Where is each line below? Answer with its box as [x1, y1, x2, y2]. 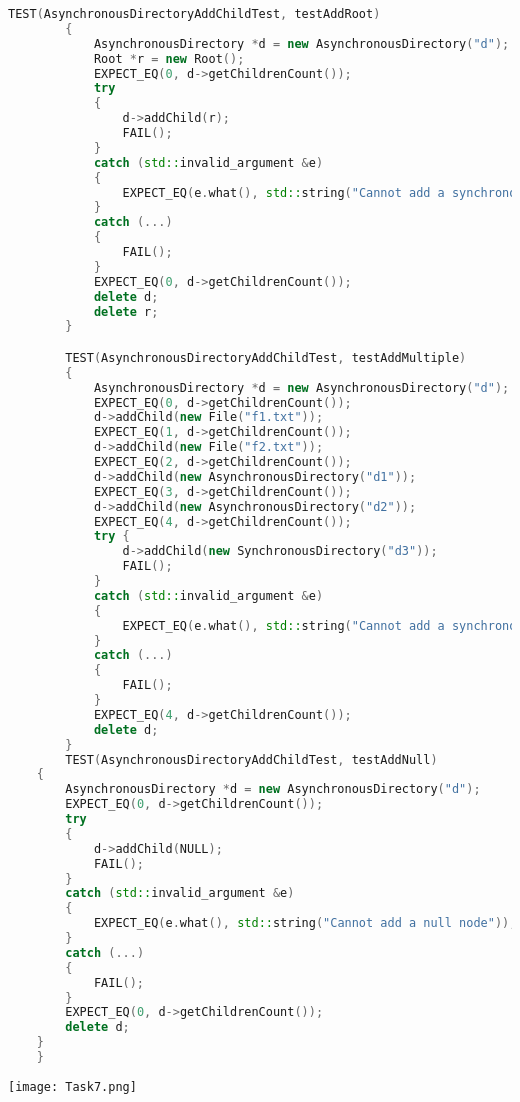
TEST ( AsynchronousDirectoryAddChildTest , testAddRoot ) [8, 7, 381, 21]
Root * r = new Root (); [93, 51, 245, 66]
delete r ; [93, 304, 159, 319]
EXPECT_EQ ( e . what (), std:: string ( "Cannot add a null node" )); [93, 916, 517, 931]
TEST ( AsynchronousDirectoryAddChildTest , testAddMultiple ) [65, 350, 467, 365]
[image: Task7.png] [8, 1079, 137, 1094]
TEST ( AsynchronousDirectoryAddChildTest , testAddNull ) [65, 752, 438, 767]
